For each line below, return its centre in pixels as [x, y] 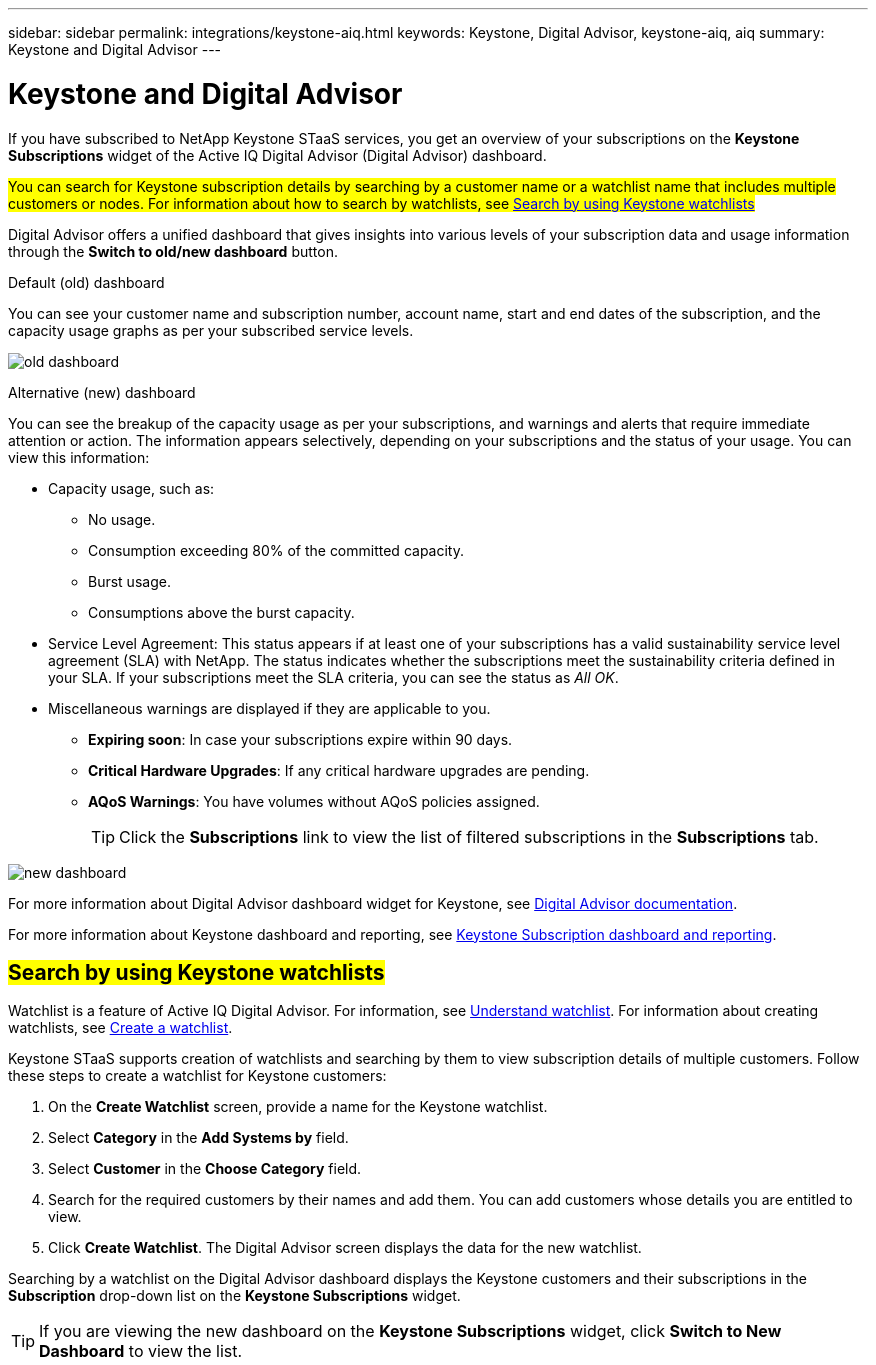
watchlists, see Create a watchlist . [120, 1028]
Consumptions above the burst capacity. [221, 612]
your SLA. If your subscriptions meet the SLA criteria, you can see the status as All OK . [333, 677]
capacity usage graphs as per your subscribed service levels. [211, 330]
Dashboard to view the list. [141, 1351]
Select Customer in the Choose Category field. [205, 1169]
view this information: [79, 457]
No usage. [122, 519]
